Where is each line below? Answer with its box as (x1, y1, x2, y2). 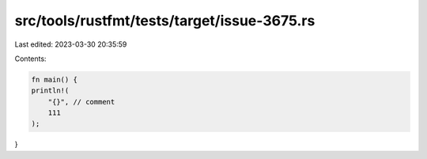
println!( (31, 86, 70, 95)
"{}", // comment (47, 97, 115, 106)
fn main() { (31, 75, 78, 84)
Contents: (14, 54, 47, 63)
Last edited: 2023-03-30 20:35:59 (14, 40, 127, 49)
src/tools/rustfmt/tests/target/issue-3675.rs (14, 12, 316, 29)
